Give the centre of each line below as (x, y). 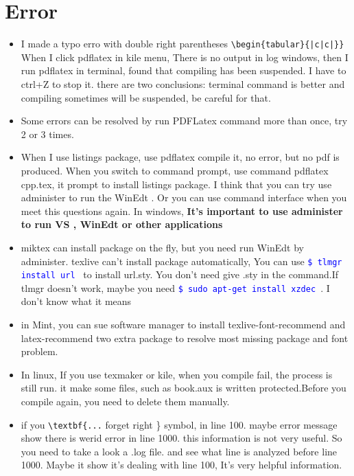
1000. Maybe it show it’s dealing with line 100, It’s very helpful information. (181, 465)
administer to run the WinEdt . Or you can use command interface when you (184, 197)
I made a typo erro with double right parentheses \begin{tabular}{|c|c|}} (182, 44)
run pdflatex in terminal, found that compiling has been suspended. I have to (184, 70)
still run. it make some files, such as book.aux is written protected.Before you (184, 388)
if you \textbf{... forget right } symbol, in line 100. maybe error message (179, 424)
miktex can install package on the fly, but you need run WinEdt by (162, 247)
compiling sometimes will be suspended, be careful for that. (146, 97)
